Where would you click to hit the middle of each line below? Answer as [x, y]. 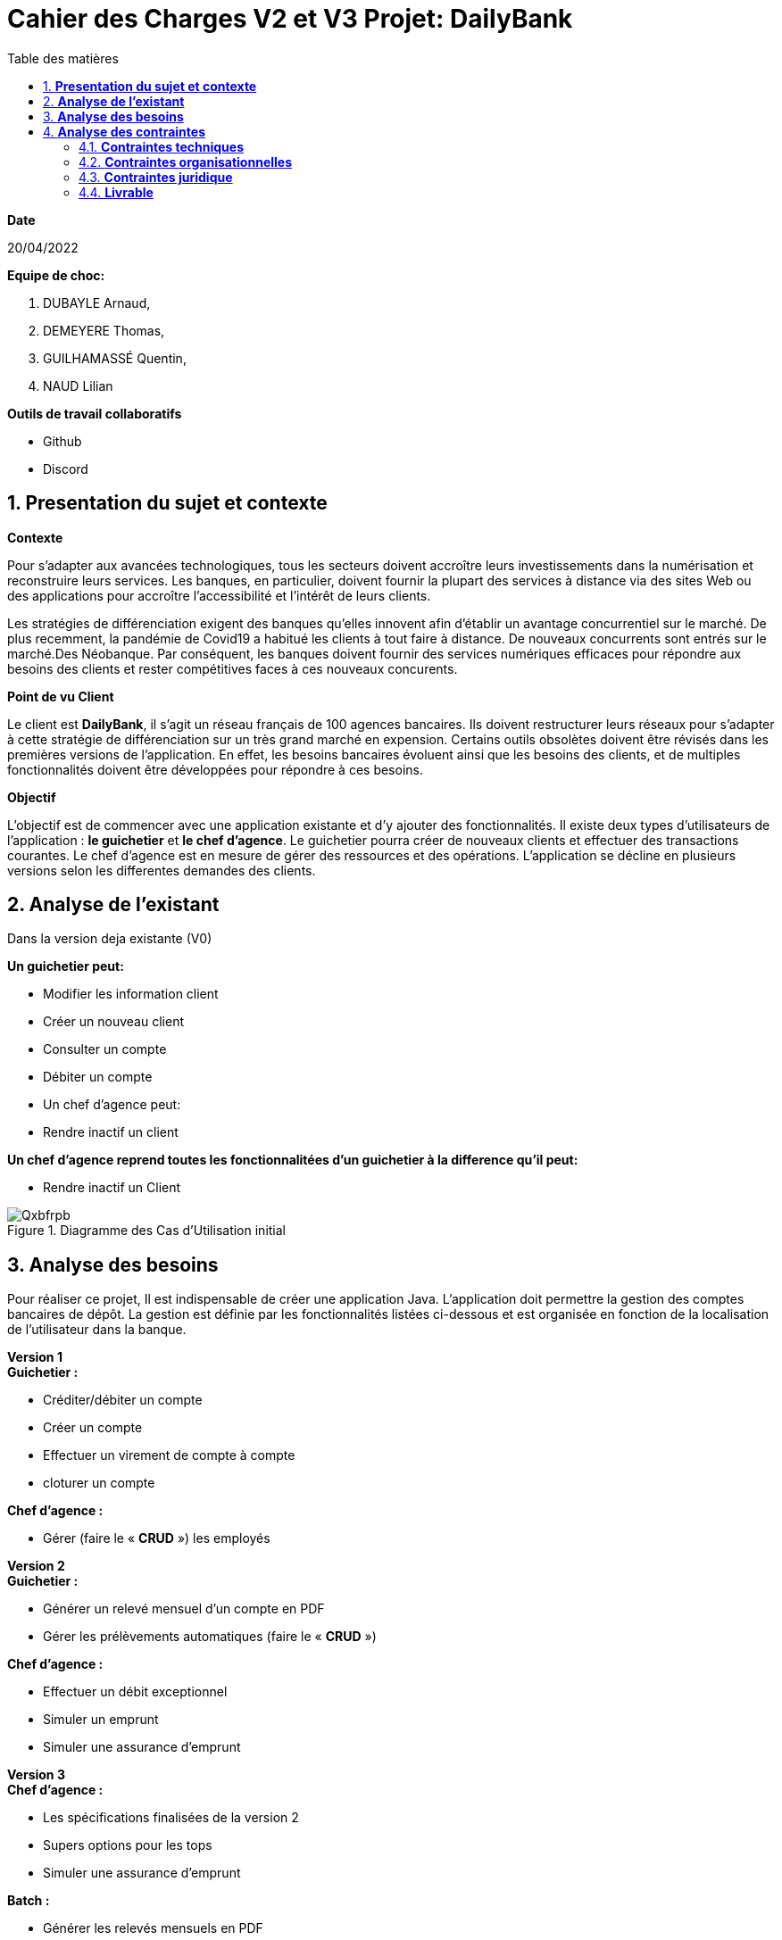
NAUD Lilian [78, 386]
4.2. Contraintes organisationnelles [185, 162]
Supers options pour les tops [128, 1845]
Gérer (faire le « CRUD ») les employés [157, 1538]
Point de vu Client [61, 696]
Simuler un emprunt [101, 1720]
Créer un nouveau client [113, 1022]
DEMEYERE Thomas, [104, 330]
